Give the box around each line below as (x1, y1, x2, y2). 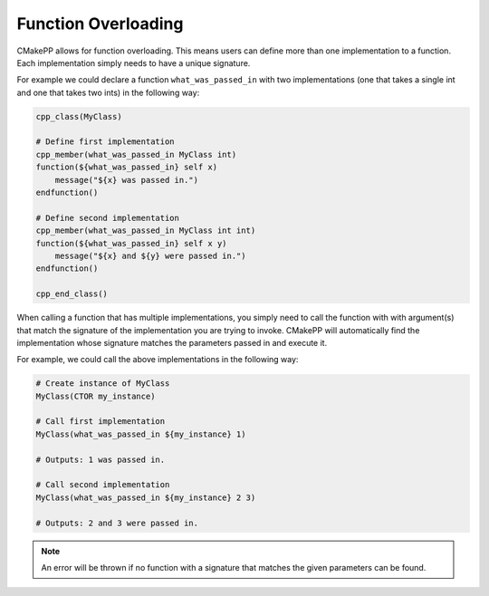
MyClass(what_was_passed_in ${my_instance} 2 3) (35, 492, 256, 503)
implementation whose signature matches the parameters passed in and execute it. (16, 337, 328, 348)
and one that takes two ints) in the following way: (16, 87, 200, 98)
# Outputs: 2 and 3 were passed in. (35, 517, 199, 528)
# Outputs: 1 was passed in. (35, 454, 166, 465)
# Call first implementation (35, 417, 166, 427)
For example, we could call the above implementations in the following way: (16, 354, 299, 365)
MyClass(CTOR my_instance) (35, 390, 156, 401)
